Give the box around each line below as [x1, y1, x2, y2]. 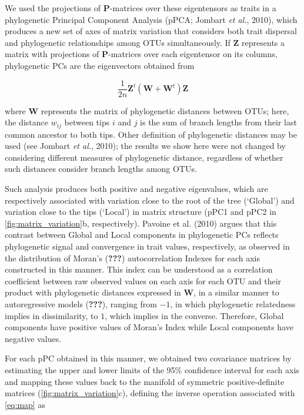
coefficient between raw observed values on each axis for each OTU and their [5, 274, 282, 287]
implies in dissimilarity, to [5, 309, 98, 321]
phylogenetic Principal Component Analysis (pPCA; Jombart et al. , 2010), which [5, 13, 298, 25]
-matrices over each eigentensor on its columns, [108, 48, 278, 60]
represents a [242, 36, 285, 48]
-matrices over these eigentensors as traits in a [109, 2, 276, 14]
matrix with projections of [5, 48, 99, 60]
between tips [64, 116, 110, 128]
